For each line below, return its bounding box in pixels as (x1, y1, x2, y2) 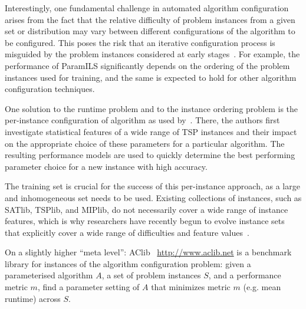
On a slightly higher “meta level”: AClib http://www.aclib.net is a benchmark (5, 246, 292, 258)
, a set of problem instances (101, 269, 201, 281)
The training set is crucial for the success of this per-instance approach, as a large (5, 180, 300, 192)
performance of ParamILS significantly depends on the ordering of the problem (5, 59, 290, 71)
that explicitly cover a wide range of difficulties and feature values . (5, 226, 249, 238)
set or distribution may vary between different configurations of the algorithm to (5, 25, 295, 37)
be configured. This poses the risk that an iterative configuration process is (5, 36, 275, 48)
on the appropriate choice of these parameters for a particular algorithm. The (5, 137, 285, 149)
